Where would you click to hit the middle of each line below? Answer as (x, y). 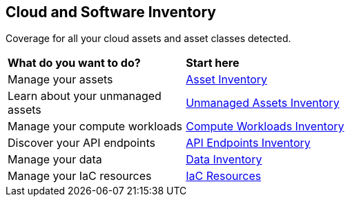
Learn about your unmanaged (85, 96)
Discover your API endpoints (81, 143)
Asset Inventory (227, 80)
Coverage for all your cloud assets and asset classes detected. (148, 39)
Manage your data (55, 160)
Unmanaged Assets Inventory (263, 103)
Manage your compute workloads (95, 127)
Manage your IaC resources (80, 176)
